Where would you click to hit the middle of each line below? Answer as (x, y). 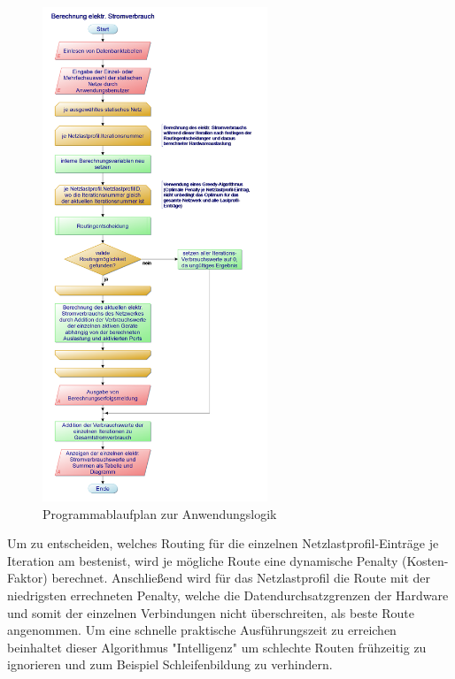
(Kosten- (425, 560)
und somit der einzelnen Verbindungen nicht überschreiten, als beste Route (211, 612)
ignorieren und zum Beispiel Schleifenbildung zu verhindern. (170, 664)
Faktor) (27, 578)
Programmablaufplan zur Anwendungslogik (160, 513)
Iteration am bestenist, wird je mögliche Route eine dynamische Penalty (203, 560)
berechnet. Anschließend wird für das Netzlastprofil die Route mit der (241, 578)
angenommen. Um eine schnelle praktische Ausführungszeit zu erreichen (202, 630)
